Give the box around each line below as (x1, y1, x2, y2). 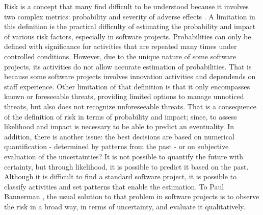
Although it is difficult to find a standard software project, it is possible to (4, 171, 236, 182)
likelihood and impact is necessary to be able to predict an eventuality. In (4, 121, 234, 132)
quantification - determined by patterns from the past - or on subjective (4, 141, 229, 152)
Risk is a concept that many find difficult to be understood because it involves (4, 1, 249, 11)
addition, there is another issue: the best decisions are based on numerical (4, 131, 234, 141)
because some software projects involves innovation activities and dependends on (4, 71, 256, 82)
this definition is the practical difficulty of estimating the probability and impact (4, 21, 256, 32)
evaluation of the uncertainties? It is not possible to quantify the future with (4, 151, 244, 161)
